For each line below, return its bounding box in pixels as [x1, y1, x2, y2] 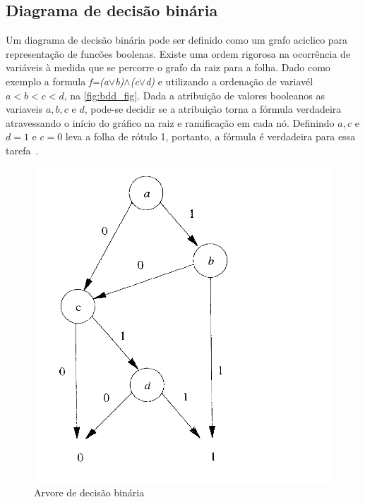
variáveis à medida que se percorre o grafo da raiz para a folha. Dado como [6, 60, 330, 75]
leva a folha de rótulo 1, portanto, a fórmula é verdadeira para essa [65, 129, 356, 144]
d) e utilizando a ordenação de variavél [145, 73, 313, 88]
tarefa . [6, 142, 39, 157]
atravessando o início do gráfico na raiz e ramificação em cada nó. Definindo [6, 115, 335, 130]
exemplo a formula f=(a [6, 73, 109, 88]
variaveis [6, 102, 43, 116]
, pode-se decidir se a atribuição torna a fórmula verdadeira [84, 102, 342, 116]
